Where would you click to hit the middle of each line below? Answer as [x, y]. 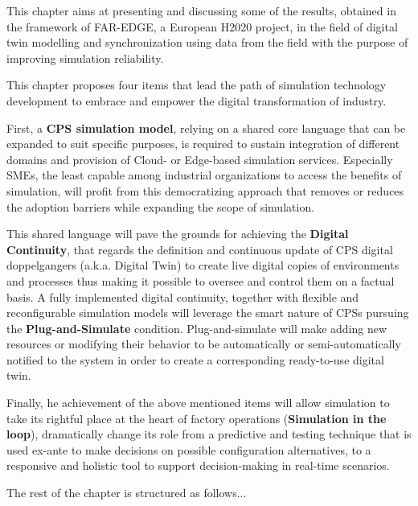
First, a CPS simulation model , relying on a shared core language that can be [206, 128]
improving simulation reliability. [85, 58]
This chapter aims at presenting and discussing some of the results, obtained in [201, 10]
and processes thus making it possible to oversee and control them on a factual [201, 280]
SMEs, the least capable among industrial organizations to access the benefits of [204, 175]
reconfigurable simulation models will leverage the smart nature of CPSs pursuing [208, 313]
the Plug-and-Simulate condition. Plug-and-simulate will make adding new [197, 328]
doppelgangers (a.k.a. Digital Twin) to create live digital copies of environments [203, 265]
